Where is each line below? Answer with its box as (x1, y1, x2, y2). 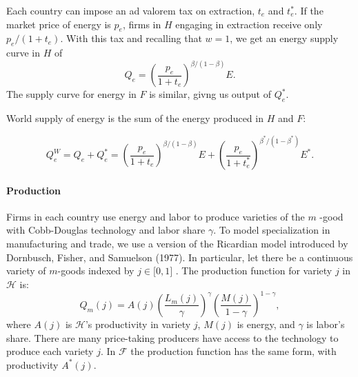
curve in (6, 45, 41, 60)
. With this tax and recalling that (60, 31, 202, 45)
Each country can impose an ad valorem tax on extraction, (6, 3, 255, 17)
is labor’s (306, 316, 345, 331)
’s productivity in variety (85, 316, 191, 331)
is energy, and (237, 316, 295, 331)
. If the (294, 3, 324, 17)
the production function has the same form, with (130, 344, 337, 358)
